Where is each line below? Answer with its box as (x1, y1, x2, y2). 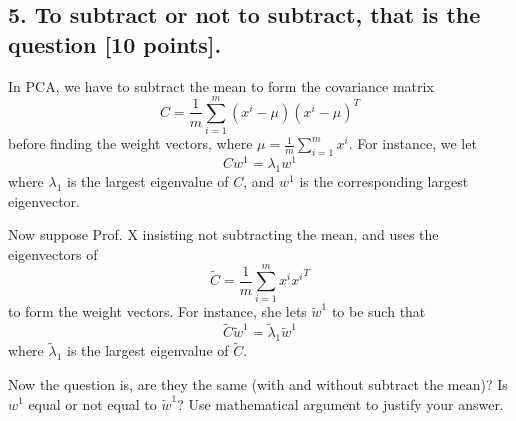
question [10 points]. (8, 28, 222, 59)
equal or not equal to (28, 393, 157, 414)
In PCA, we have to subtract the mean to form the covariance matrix (8, 75, 434, 96)
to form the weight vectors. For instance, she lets (8, 301, 307, 322)
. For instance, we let (348, 133, 477, 154)
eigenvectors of (8, 243, 98, 264)
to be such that (331, 301, 426, 322)
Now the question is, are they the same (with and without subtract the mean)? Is (8, 373, 508, 394)
